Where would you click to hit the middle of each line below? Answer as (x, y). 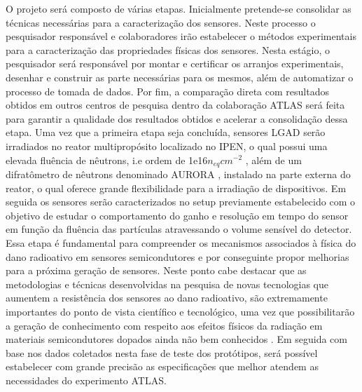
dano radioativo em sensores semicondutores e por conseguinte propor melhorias (177, 256)
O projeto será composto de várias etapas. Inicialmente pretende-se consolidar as (179, 8)
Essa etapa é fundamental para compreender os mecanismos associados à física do (181, 242)
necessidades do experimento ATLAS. (86, 380)
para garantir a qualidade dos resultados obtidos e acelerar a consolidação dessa (177, 118)
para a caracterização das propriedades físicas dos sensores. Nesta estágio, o (168, 49)
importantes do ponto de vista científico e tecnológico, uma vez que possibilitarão (180, 311)
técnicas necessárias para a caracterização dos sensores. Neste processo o (161, 22)
